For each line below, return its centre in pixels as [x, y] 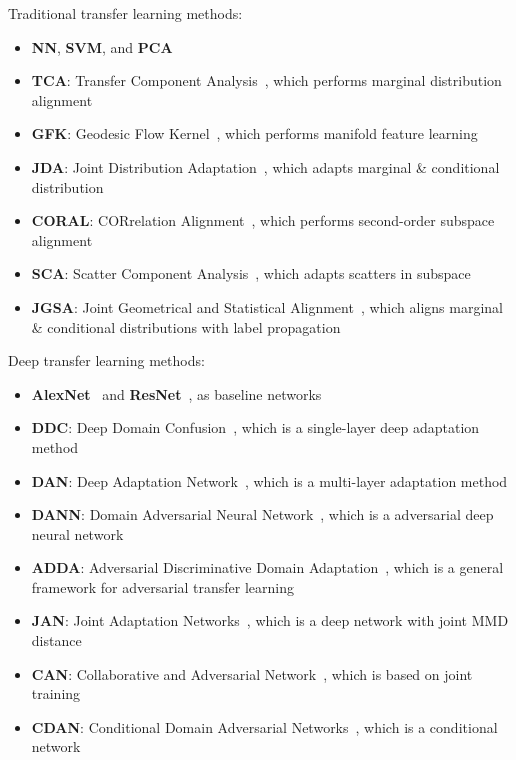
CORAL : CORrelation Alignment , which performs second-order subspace [263, 220]
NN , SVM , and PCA [102, 46]
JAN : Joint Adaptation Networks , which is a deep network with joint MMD [270, 620]
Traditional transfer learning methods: [125, 13]
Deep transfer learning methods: [106, 360]
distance [56, 640]
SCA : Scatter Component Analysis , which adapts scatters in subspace [251, 273]
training [56, 693]
